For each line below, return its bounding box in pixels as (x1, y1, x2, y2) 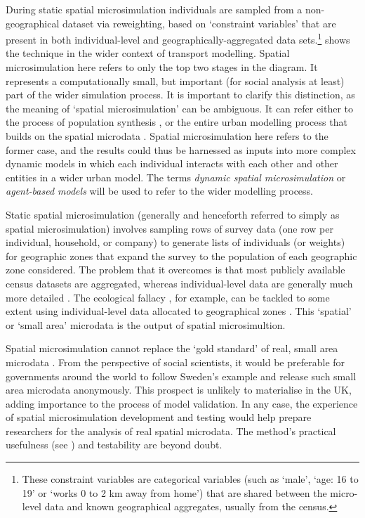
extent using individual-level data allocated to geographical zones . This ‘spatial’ (6, 304, 352, 318)
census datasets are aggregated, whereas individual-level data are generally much (6, 276, 353, 290)
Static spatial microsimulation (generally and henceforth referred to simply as (6, 207, 340, 221)
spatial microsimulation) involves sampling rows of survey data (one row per (6, 221, 333, 235)
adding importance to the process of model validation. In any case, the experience (6, 396, 358, 410)
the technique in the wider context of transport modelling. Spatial (6, 46, 290, 60)
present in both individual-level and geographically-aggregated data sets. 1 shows (6, 30, 350, 46)
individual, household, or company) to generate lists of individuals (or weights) (6, 235, 345, 250)
